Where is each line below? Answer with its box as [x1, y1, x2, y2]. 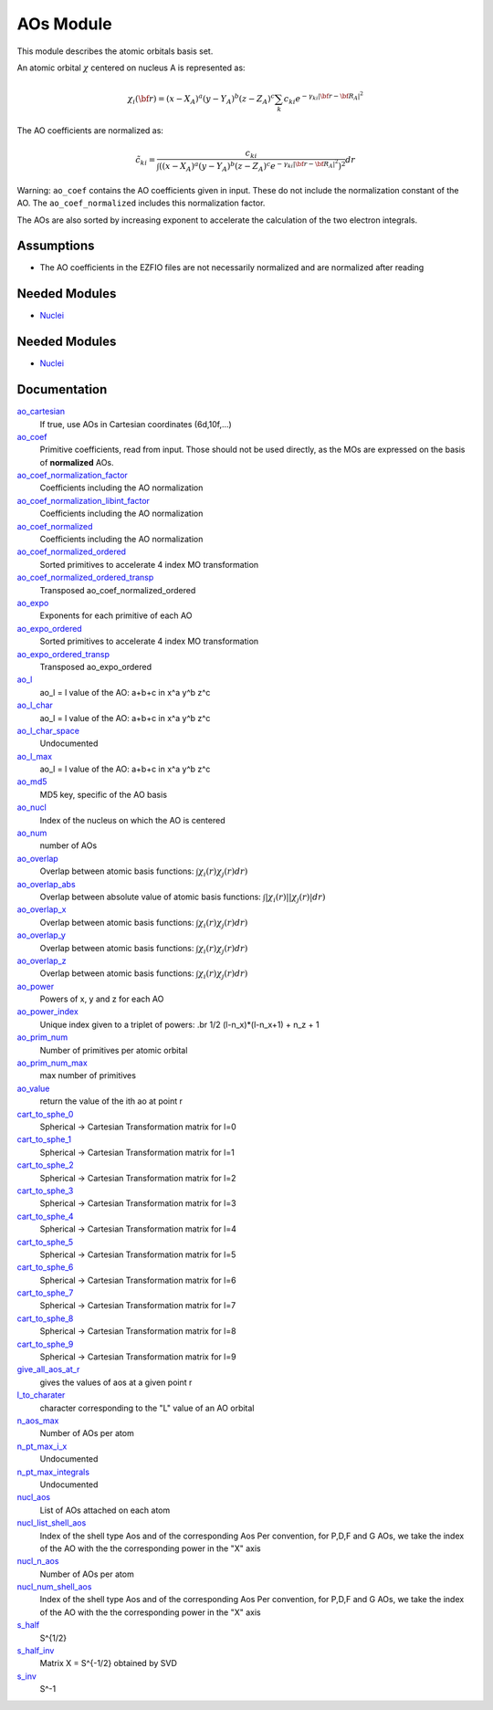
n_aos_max [16, 1415, 59, 1426]
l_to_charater [16, 1390, 66, 1401]
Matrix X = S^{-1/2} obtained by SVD [39, 1658, 177, 1669]
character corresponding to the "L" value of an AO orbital [39, 1402, 255, 1413]
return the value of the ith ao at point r [39, 1096, 183, 1107]
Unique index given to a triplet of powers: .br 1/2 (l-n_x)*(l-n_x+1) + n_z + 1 [39, 1019, 320, 1030]
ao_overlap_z [16, 955, 67, 966]
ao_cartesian [16, 406, 66, 417]
